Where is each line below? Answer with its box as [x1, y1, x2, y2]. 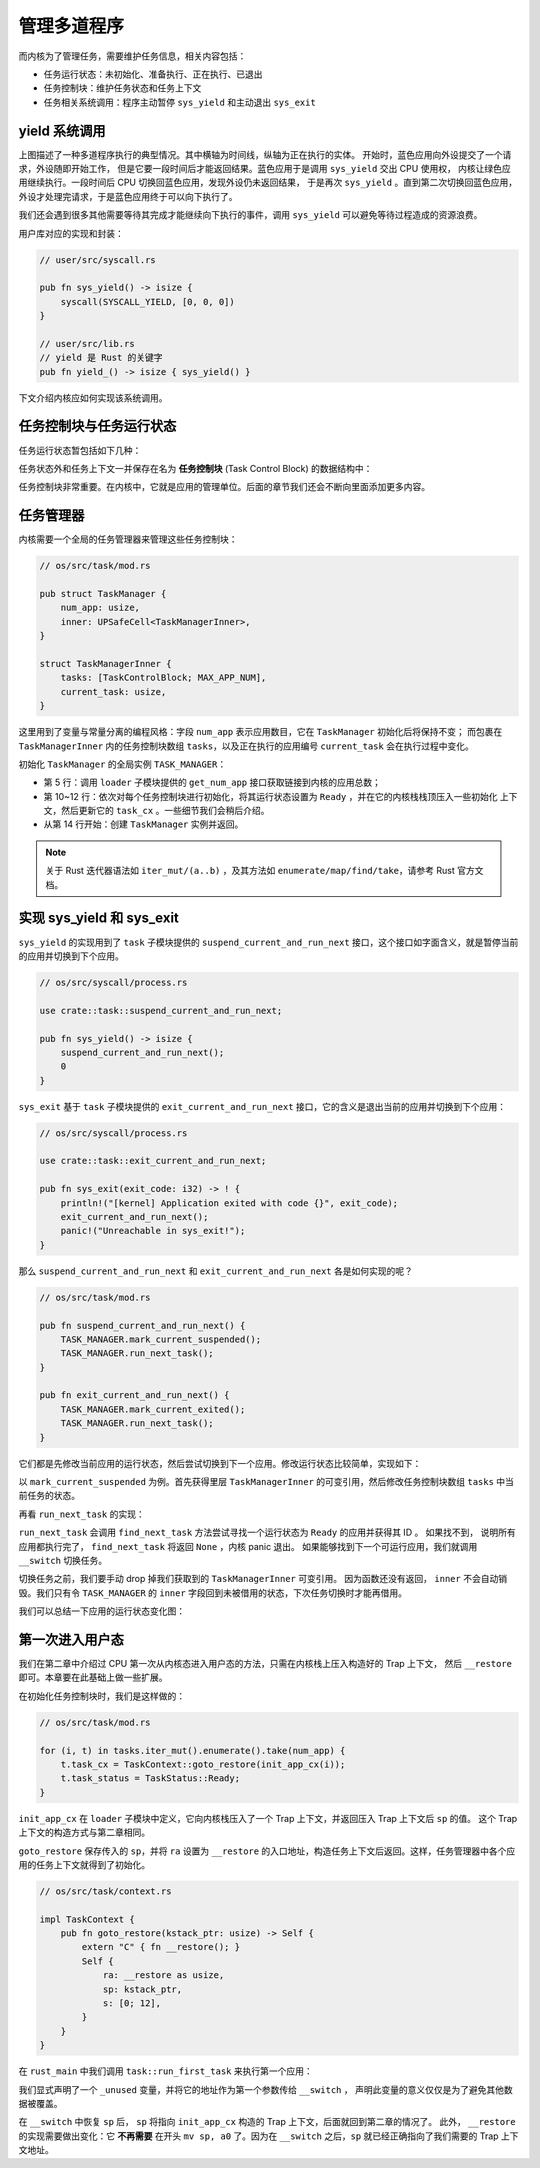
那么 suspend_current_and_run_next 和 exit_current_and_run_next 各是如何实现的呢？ [18, 1265, 414, 1277]
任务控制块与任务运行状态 [18, 418, 177, 435]
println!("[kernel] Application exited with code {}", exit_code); [60, 1197, 399, 1209]
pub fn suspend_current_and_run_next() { [39, 1320, 246, 1331]
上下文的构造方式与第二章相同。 [18, 1826, 150, 1839]
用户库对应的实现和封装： [18, 227, 124, 239]
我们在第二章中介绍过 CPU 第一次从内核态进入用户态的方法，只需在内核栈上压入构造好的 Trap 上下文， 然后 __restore [18, 1658, 513, 1670]
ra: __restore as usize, [102, 1970, 225, 1981]
